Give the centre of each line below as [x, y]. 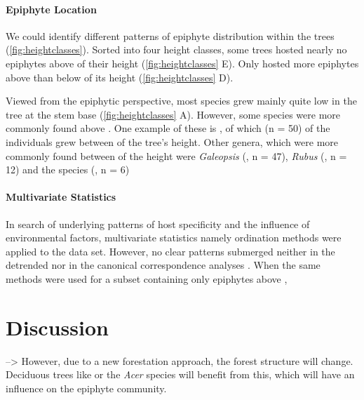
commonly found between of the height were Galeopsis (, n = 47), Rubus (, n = [176, 155]
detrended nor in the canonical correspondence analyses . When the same [163, 265]
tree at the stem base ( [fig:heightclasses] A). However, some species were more [173, 114]
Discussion [57, 327]
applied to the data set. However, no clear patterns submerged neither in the [170, 251]
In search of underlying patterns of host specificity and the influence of [158, 224]
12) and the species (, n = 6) [68, 169]
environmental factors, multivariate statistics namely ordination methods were [174, 238]
